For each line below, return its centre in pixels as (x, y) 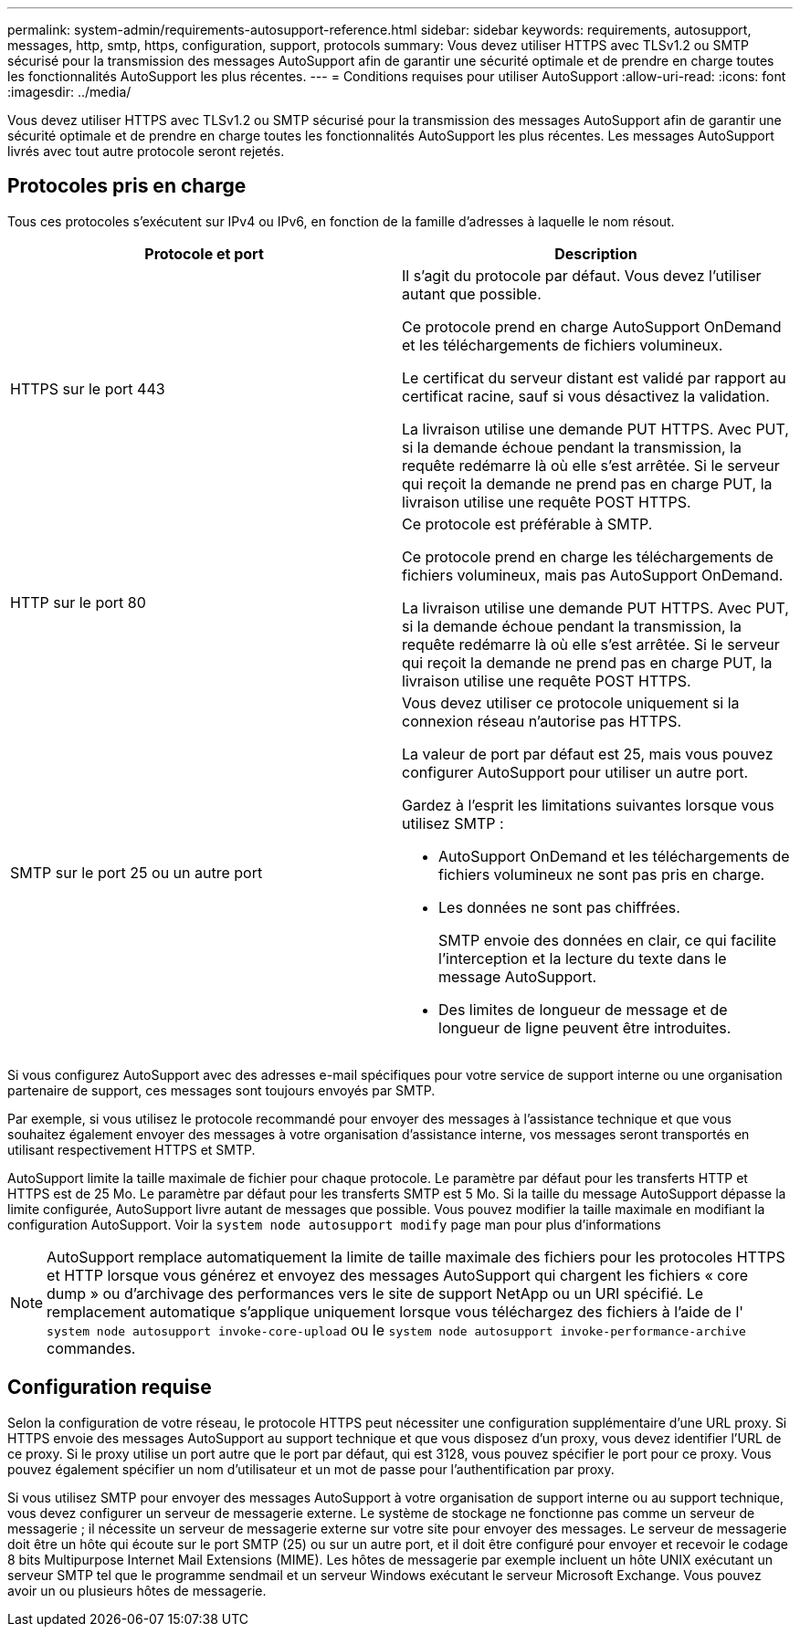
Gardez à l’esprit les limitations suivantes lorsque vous (588, 805)
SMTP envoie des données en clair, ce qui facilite (607, 940)
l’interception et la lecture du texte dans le (583, 958)
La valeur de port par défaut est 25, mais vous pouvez (588, 754)
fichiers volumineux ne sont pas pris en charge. (602, 874)
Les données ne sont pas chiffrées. (559, 907)
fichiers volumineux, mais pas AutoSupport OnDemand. (593, 575)
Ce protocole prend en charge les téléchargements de (588, 556)
